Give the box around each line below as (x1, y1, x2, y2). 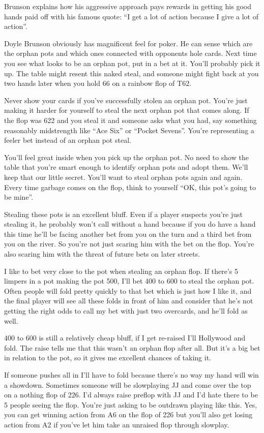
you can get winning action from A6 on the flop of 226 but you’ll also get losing (4, 409, 253, 420)
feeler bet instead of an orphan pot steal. (4, 135, 131, 145)
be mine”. (4, 192, 34, 202)
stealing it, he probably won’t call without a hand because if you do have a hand (4, 219, 256, 229)
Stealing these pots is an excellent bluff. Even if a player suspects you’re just (4, 208, 243, 219)
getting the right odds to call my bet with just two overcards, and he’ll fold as (4, 305, 248, 316)
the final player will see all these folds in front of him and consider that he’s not (4, 295, 253, 306)
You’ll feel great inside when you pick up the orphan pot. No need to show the (4, 151, 249, 162)
